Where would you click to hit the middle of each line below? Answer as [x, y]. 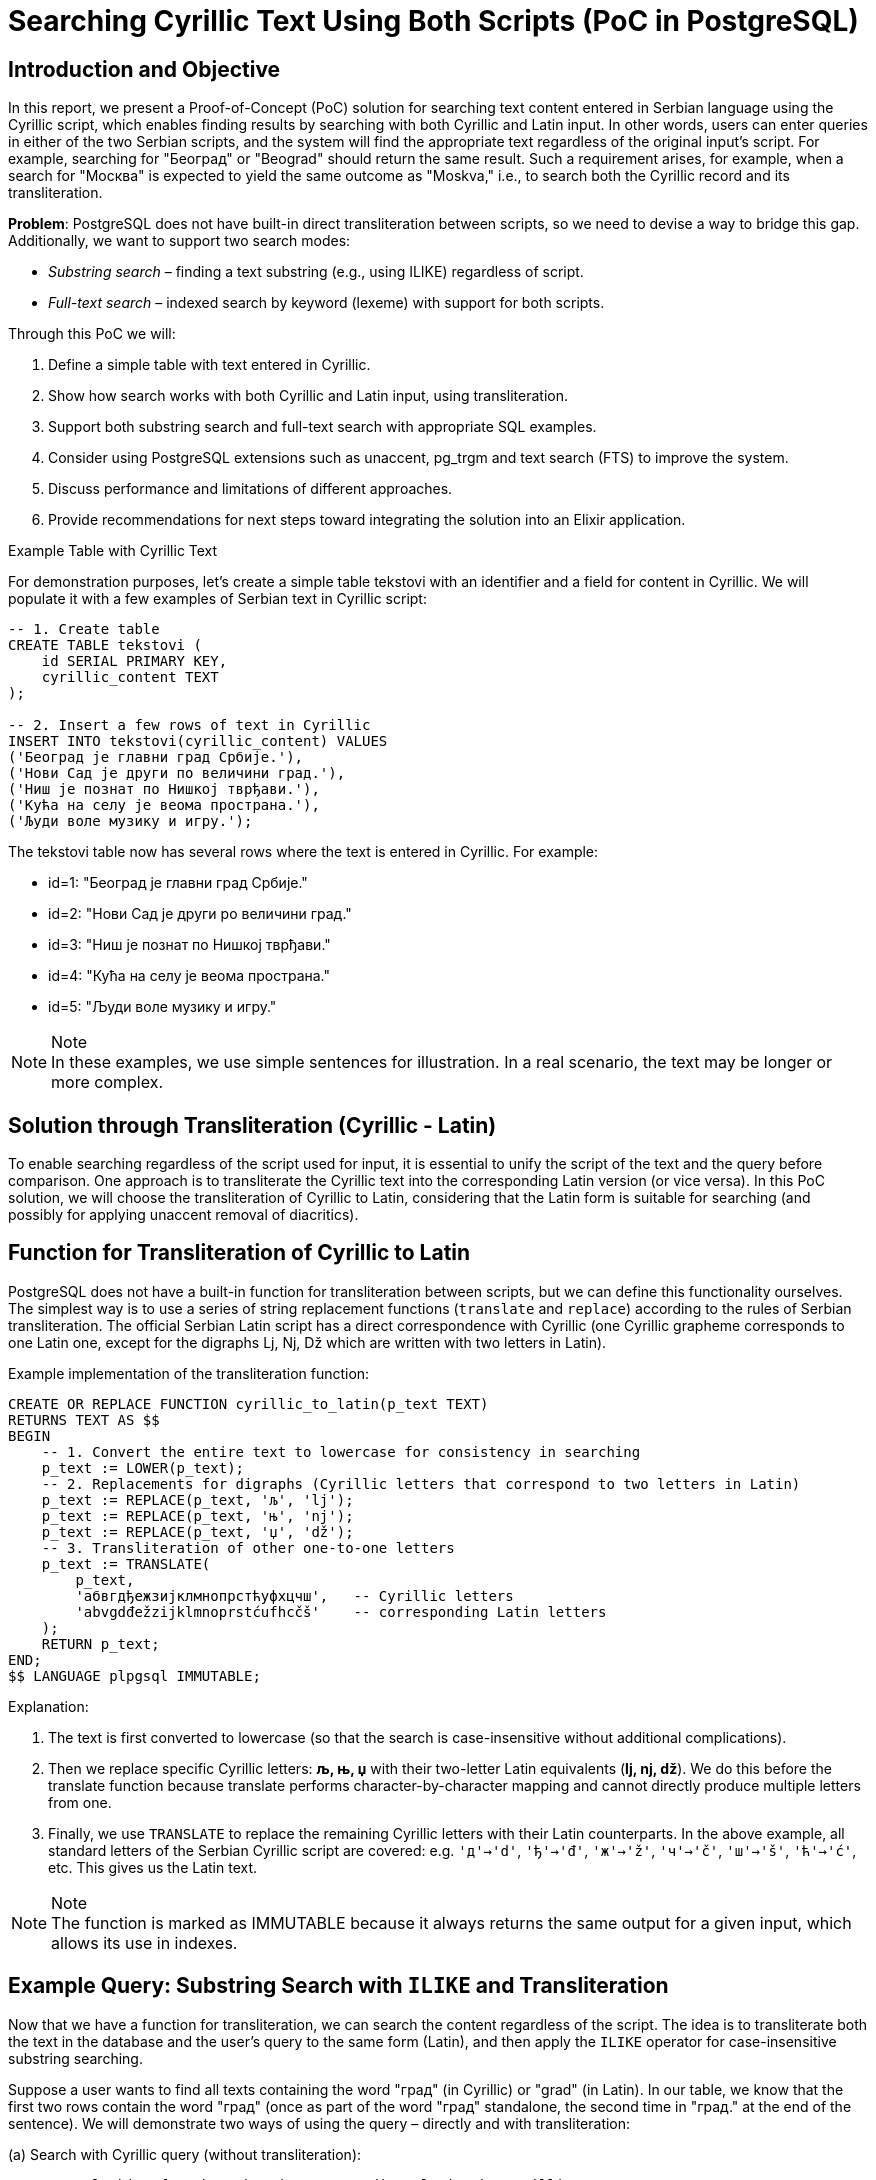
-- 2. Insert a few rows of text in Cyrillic [189, 725]
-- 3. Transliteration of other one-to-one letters [248, 1547]
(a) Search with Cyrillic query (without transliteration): [185, 2154]
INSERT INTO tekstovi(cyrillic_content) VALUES [198, 741]
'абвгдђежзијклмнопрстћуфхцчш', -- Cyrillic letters [294, 1595]
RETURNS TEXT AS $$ [84, 1419]
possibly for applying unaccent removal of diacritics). [183, 1215]
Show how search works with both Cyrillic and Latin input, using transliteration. [308, 396]
